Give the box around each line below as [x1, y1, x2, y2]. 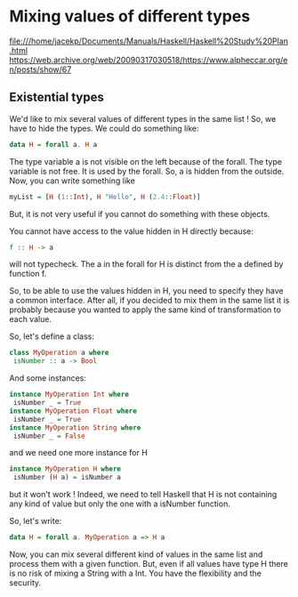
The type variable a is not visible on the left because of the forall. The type [9, 156, 283, 166]
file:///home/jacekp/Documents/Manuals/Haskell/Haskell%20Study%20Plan [9, 36, 289, 46]
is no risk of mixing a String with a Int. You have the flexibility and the [9, 568, 262, 578]
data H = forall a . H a [9, 140, 98, 149]
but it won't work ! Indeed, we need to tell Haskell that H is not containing [9, 489, 278, 500]
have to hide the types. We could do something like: [9, 123, 199, 133]
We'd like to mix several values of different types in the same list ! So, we [9, 113, 277, 124]
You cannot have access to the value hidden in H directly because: [9, 225, 254, 237]
